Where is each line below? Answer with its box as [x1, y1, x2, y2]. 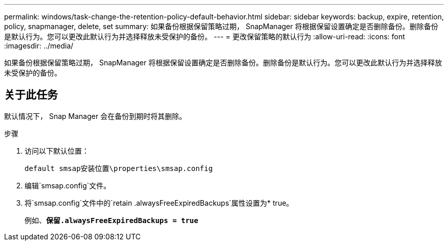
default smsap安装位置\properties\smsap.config [25, 164, 213, 173]
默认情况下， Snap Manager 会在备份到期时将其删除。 [4, 111, 187, 120]
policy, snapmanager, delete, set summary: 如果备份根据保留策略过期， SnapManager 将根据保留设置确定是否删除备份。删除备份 [4, 22, 438, 31]
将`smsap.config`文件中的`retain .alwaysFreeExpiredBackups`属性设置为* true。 [25, 198, 294, 207]
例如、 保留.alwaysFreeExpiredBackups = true [25, 215, 198, 225]
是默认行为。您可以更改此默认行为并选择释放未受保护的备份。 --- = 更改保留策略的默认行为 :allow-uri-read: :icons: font [4, 32, 405, 41]
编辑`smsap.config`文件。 [25, 181, 111, 190]
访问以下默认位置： [25, 146, 89, 155]
